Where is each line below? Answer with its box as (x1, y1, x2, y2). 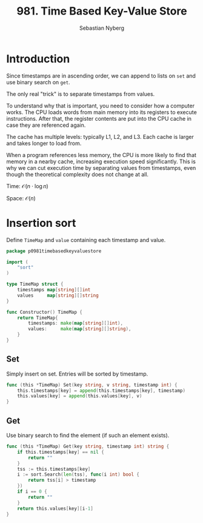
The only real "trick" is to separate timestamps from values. (6, 90, 155, 98)
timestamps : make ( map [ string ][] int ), (28, 320, 123, 326)
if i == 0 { (17, 488, 47, 494)
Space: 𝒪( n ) (6, 194, 36, 201)
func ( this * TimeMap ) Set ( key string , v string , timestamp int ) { (6, 382, 178, 388)
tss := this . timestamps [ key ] (17, 466, 91, 472)
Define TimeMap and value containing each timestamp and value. (6, 236, 166, 243)
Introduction (6, 52, 70, 66)
